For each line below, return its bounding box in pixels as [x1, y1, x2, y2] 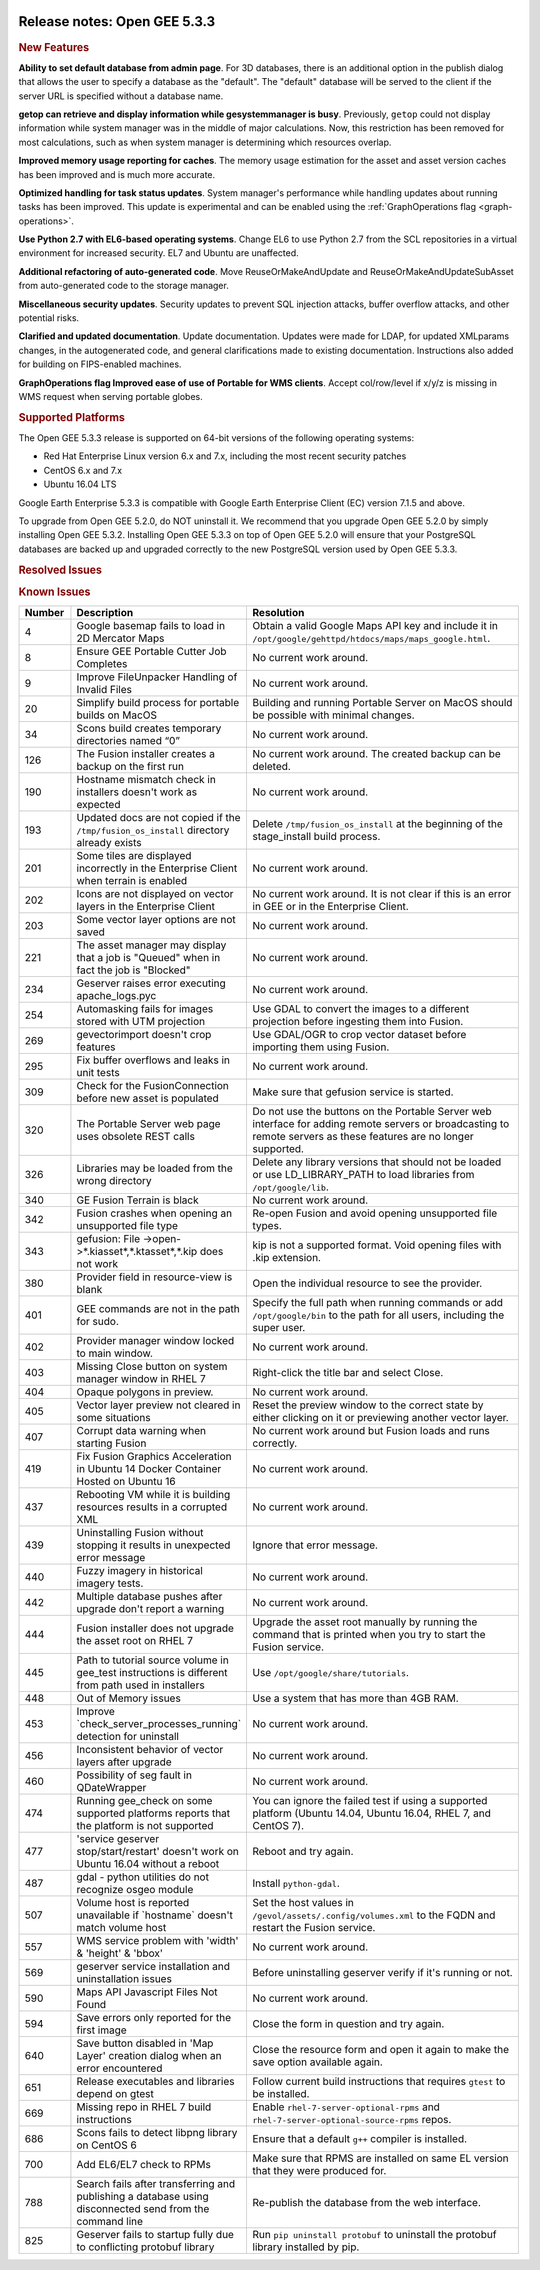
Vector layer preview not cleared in [76, 1398, 241, 1412]
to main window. [76, 1346, 154, 1360]
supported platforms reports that [76, 1806, 231, 1820]
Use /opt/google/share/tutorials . [252, 1666, 410, 1680]
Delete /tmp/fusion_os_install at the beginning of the [252, 817, 504, 831]
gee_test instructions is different [76, 1666, 228, 1680]
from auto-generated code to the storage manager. [18, 280, 229, 292]
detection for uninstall [76, 1730, 180, 1744]
